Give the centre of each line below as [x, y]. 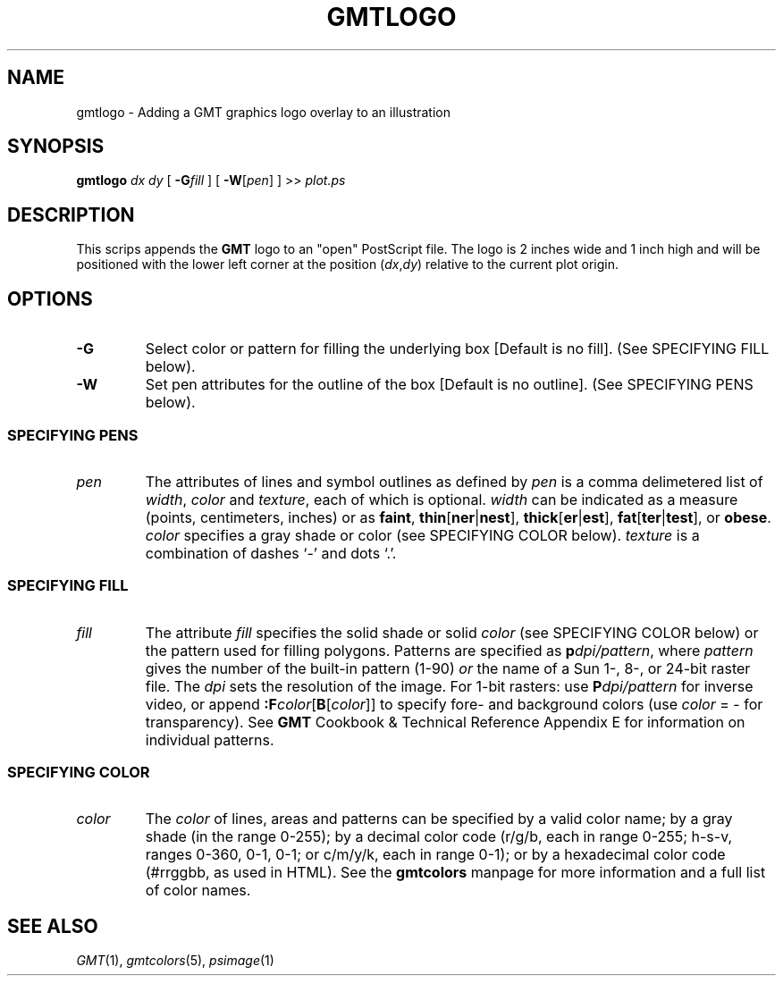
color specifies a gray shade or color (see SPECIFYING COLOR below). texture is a [422, 535]
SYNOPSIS [56, 147]
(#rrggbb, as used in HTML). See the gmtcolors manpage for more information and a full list [455, 873]
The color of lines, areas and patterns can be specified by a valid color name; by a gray [439, 819]
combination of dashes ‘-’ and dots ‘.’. [271, 553]
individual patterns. [210, 739]
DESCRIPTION [71, 214]
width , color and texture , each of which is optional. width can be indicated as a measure [442, 499]
